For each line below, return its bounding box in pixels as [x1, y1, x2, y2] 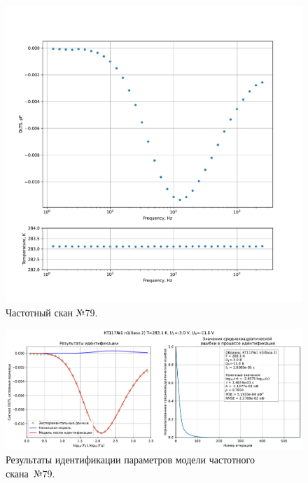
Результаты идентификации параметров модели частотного [6, 452, 255, 467]
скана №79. [6, 465, 55, 480]
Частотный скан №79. [6, 304, 98, 319]
